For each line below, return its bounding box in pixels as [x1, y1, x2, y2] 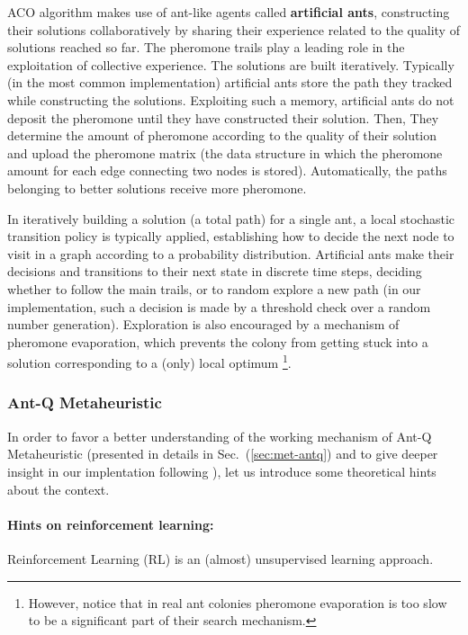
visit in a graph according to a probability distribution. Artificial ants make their [7, 244, 454, 263]
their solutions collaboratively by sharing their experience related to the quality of [7, 20, 460, 39]
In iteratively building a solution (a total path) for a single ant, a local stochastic [7, 209, 455, 228]
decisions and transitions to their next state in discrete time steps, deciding [7, 262, 422, 281]
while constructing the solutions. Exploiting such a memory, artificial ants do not [7, 90, 454, 109]
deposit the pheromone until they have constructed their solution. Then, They [7, 108, 439, 127]
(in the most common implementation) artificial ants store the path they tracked [7, 73, 453, 92]
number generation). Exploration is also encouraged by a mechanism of [7, 315, 400, 334]
